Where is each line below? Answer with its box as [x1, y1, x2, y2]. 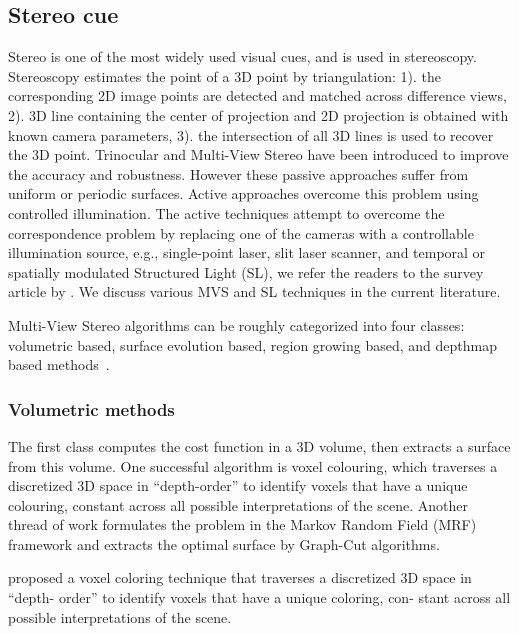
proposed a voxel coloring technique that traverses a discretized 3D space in [8, 567, 472, 588]
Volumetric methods [8, 396, 175, 421]
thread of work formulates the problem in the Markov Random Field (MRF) [8, 514, 477, 535]
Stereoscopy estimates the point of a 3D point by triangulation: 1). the [8, 65, 441, 86]
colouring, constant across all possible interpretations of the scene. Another [8, 494, 469, 515]
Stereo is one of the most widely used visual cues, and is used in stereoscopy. [8, 46, 477, 67]
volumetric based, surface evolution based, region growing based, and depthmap [8, 334, 497, 355]
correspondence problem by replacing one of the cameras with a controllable [8, 222, 474, 243]
